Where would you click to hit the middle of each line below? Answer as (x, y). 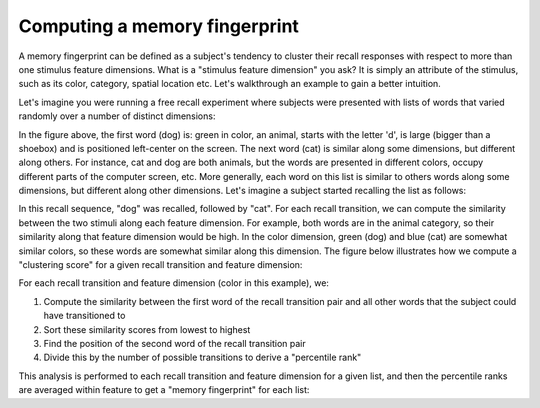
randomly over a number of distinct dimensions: (117, 116)
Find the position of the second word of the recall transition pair (175, 343)
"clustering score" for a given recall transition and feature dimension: (160, 265)
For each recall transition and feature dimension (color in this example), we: (174, 283)
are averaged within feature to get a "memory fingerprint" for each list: (164, 390)
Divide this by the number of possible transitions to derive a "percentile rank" (202, 357)
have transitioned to (84, 316)
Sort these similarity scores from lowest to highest (147, 329)
